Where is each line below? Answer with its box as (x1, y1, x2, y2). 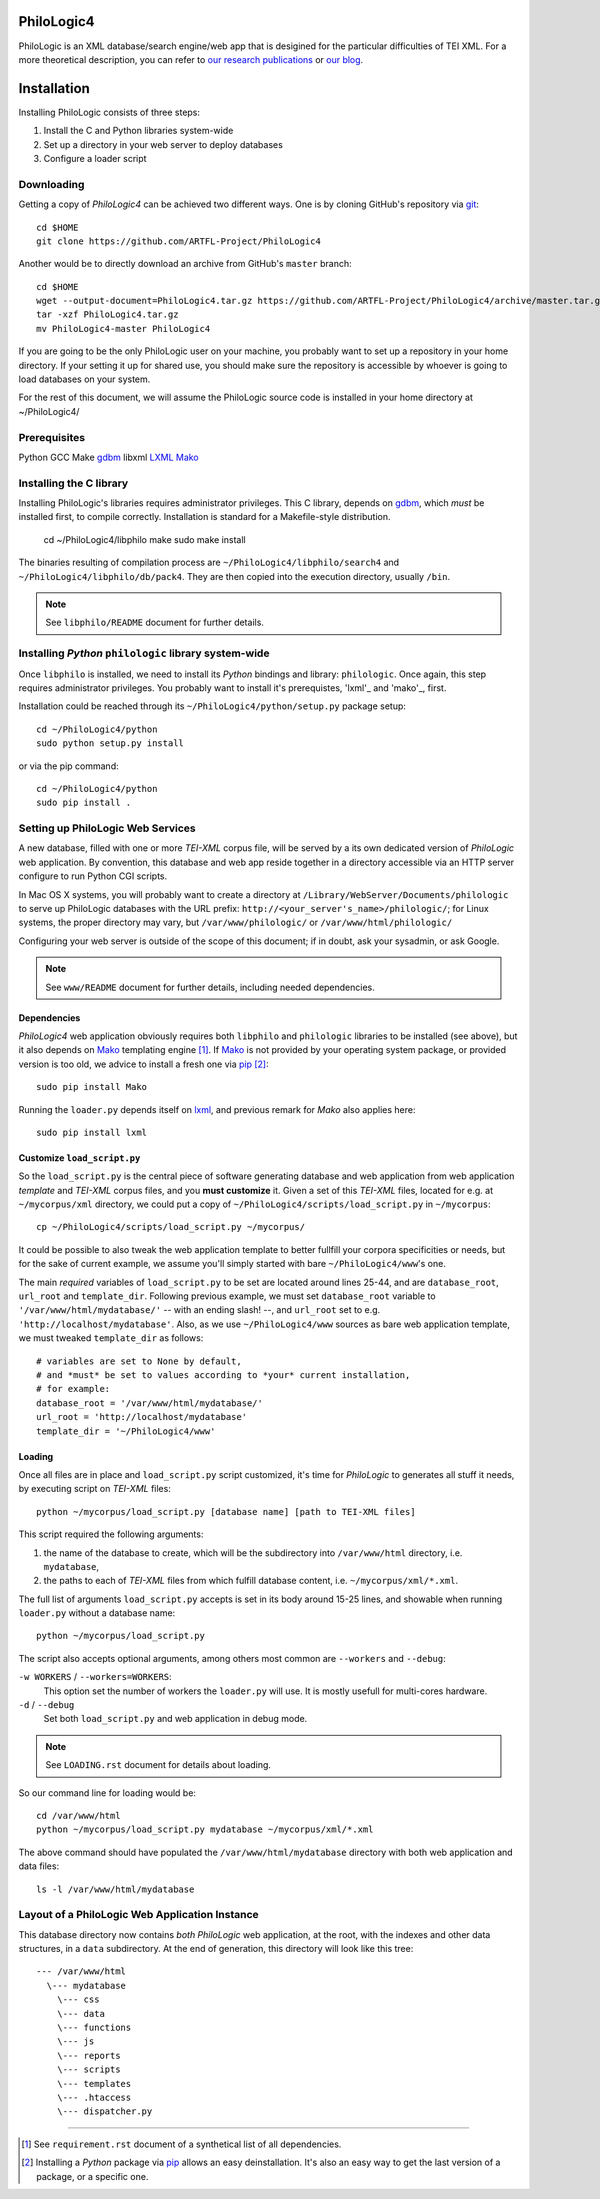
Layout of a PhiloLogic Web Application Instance (18, 1908, 259, 1922)
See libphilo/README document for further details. (45, 616, 265, 629)
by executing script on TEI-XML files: (18, 1483, 172, 1495)
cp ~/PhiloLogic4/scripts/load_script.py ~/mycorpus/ (36, 1221, 305, 1233)
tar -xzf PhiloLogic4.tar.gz (36, 309, 179, 320)
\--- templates (56, 2078, 132, 2089)
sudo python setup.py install (36, 738, 185, 749)
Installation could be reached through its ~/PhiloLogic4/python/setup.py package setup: (18, 700, 407, 712)
